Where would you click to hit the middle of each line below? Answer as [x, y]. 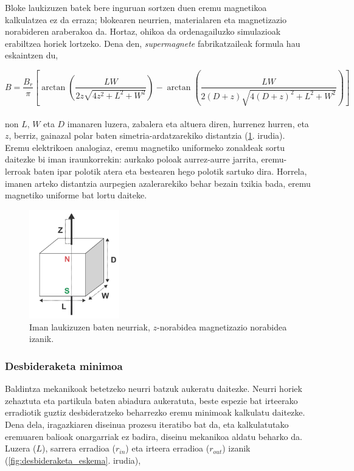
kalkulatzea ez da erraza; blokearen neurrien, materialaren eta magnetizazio [146, 19]
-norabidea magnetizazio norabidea [222, 326]
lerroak [18, 171]
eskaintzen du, [32, 55]
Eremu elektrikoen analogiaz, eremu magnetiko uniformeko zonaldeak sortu [145, 147]
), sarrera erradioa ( [79, 448]
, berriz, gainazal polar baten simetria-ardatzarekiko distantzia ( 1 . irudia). [147, 135]
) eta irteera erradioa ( [168, 448]
